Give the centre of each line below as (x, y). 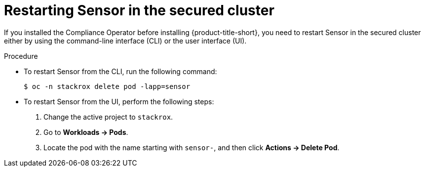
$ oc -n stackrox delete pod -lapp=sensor (107, 86)
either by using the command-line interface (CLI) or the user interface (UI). (125, 41)
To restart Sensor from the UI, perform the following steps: (119, 101)
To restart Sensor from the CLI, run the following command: (120, 71)
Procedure (21, 56)
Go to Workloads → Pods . (86, 132)
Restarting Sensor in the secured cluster (139, 10)
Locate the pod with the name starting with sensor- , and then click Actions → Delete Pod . (192, 147)
